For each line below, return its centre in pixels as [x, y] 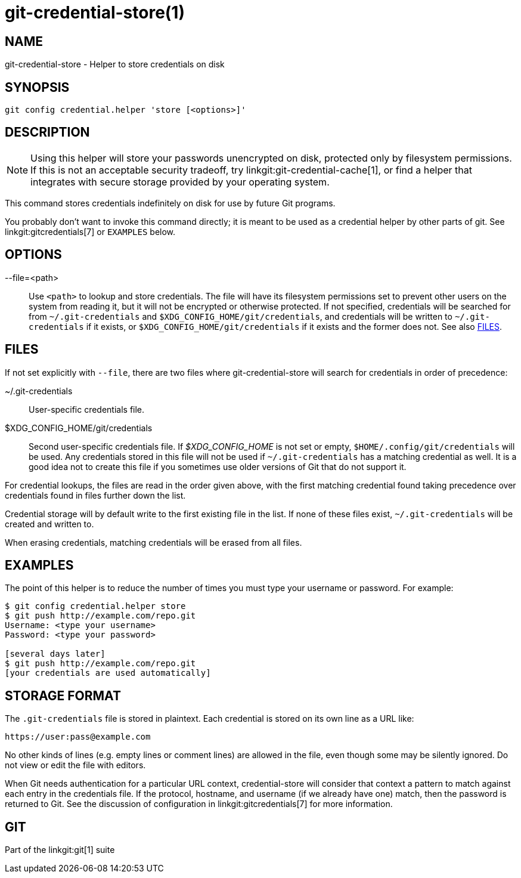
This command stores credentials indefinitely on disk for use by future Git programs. [170, 203]
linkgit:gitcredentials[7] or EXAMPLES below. [90, 231]
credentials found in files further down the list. [95, 495]
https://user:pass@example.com [78, 737]
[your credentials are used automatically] [108, 673]
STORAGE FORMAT [63, 695]
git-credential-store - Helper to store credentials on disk [115, 64]
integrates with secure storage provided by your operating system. [180, 182]
